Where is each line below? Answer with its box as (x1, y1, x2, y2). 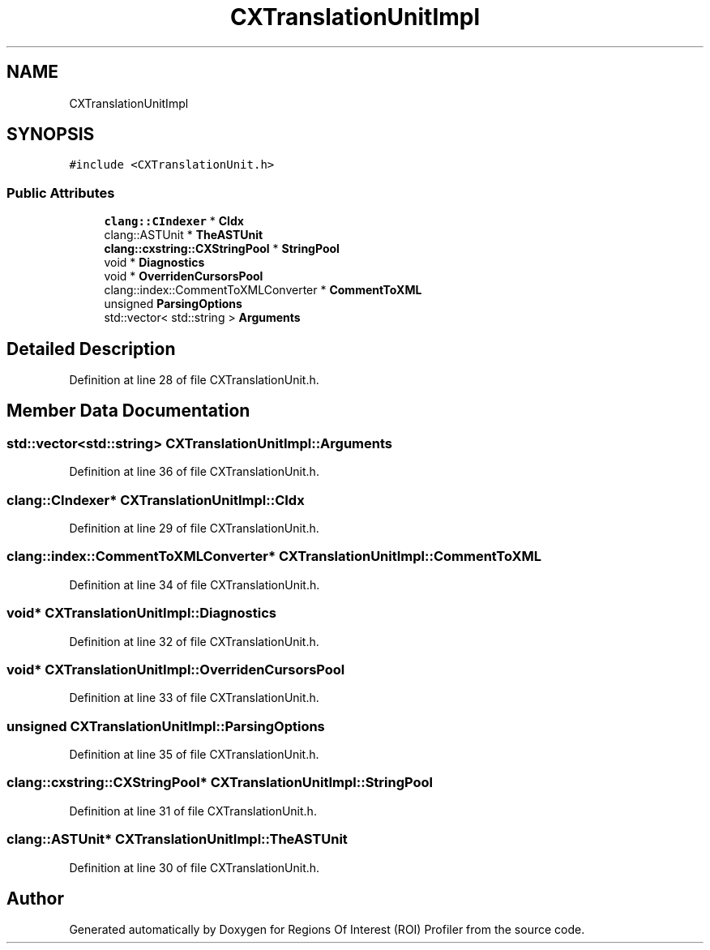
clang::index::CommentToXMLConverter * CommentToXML (104, 283, 422, 297)
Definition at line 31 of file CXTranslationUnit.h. (69, 803, 317, 818)
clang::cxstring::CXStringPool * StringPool (104, 242, 340, 256)
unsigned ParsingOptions (104, 297, 242, 311)
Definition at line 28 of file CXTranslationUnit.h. (69, 373, 319, 387)
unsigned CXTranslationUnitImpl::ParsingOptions (6, 717, 325, 734)
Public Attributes (6, 184, 115, 201)
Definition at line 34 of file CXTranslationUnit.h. (69, 577, 320, 592)
